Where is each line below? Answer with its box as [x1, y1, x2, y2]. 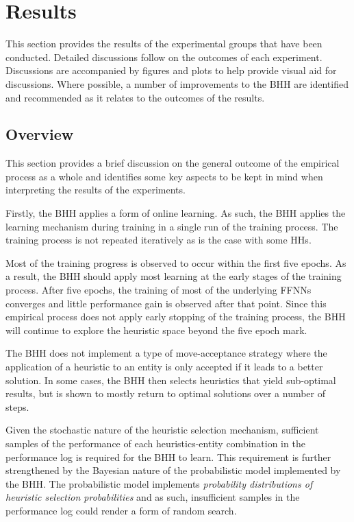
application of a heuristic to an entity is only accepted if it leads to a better [5, 359, 323, 374]
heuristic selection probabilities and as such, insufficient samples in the [5, 490, 300, 504]
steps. [5, 399, 29, 414]
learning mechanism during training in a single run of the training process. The [5, 219, 338, 233]
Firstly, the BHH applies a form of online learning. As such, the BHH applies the [5, 206, 346, 220]
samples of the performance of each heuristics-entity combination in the [5, 436, 305, 450]
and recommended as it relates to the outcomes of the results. [5, 90, 265, 104]
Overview [5, 123, 74, 145]
